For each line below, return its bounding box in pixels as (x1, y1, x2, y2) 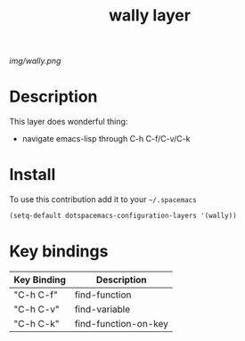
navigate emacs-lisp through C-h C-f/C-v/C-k (21, 134, 191, 144)
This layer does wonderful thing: (9, 117, 128, 127)
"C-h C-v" (13, 303, 60, 315)
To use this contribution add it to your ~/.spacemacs (9, 194, 198, 205)
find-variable (74, 303, 131, 315)
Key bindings (9, 241, 109, 262)
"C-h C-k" (13, 317, 60, 329)
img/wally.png (9, 55, 61, 67)
